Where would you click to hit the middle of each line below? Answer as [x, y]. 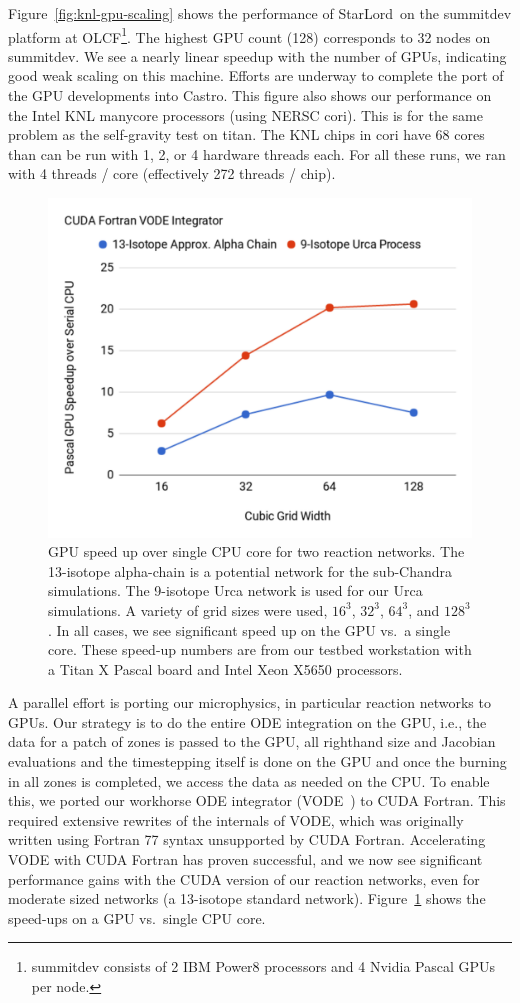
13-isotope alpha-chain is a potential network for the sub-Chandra [250, 570]
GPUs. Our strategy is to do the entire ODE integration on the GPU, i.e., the [247, 721]
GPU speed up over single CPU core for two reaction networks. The [256, 551]
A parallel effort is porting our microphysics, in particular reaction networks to [249, 702]
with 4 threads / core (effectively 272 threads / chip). [172, 173]
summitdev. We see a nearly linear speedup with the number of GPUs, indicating [257, 55]
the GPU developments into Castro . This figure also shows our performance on [250, 95]
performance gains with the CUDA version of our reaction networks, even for [244, 878]
